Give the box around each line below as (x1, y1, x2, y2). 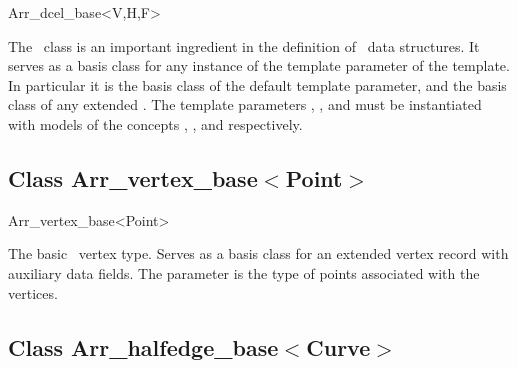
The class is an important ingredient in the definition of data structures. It (8, 35, 480, 56)
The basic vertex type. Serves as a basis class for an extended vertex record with (8, 243, 509, 264)
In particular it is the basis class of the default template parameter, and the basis (8, 74, 507, 95)
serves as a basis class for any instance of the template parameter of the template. (8, 55, 510, 76)
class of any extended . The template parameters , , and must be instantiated (8, 94, 482, 115)
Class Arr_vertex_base (8, 162, 258, 193)
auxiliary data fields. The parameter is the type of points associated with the (8, 262, 480, 283)
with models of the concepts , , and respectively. (8, 113, 303, 134)
